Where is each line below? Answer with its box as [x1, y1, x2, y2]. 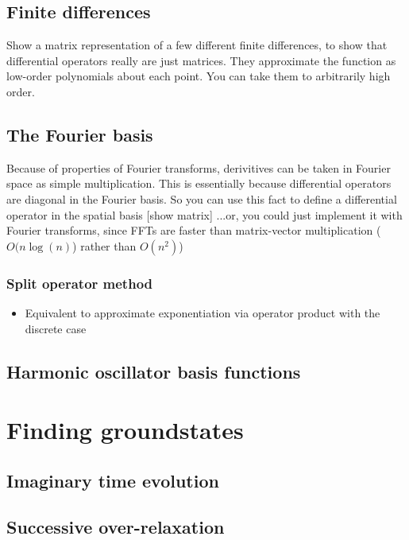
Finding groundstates [6, 414, 244, 446]
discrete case [25, 320, 87, 336]
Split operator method [6, 273, 153, 293]
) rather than [72, 237, 137, 254]
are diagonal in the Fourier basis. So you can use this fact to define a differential [6, 190, 397, 207]
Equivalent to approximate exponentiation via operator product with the [25, 304, 380, 321]
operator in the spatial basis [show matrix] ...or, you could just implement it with [6, 206, 403, 223]
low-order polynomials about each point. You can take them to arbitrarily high [6, 68, 391, 84]
